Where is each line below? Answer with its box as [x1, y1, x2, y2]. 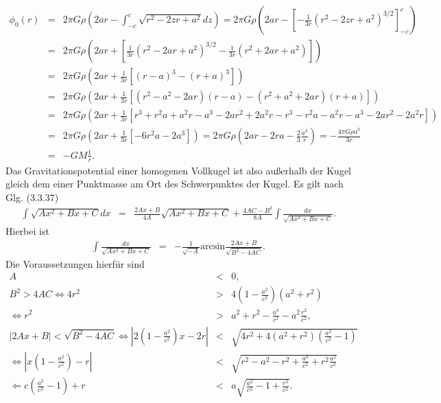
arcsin [200, 242, 225, 252]
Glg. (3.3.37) [5, 189, 59, 204]
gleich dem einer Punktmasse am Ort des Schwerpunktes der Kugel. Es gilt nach [5, 176, 344, 191]
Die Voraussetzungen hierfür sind [5, 256, 145, 270]
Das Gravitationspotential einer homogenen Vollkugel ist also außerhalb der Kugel [5, 163, 352, 177]
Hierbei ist [5, 224, 49, 238]
